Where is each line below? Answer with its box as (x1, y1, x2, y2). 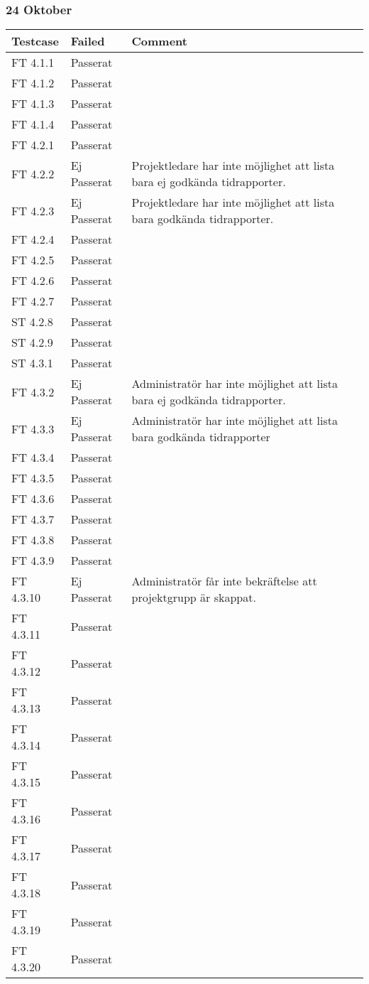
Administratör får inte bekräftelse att (131, 573, 317, 590)
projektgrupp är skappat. (131, 589, 256, 606)
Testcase (11, 33, 59, 50)
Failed (70, 33, 105, 50)
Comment (131, 33, 187, 50)
